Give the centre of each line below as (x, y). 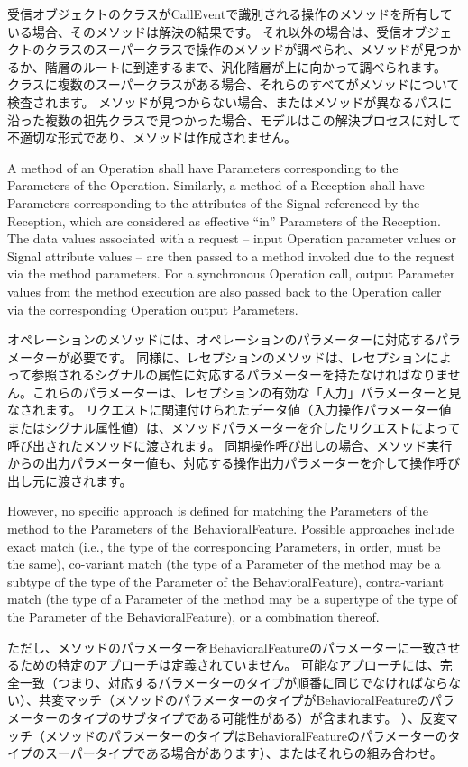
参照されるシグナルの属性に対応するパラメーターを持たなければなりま (240, 374)
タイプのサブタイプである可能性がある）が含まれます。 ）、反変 (258, 717)
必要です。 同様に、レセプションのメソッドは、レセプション (248, 356)
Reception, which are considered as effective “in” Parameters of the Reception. (224, 220)
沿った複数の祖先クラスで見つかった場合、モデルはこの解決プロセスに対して (234, 119)
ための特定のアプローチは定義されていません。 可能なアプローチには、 (229, 665)
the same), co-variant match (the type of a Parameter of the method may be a (224, 564)
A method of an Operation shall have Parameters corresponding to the (203, 167)
